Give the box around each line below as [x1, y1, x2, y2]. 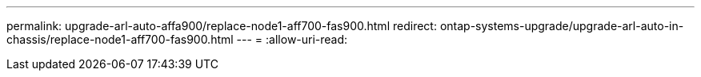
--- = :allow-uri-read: [236, 33, 348, 46]
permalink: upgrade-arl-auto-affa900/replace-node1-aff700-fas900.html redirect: [6, 19, 437, 33]
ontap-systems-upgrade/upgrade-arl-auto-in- [439, 19, 684, 33]
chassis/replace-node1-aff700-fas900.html [6, 33, 234, 46]
